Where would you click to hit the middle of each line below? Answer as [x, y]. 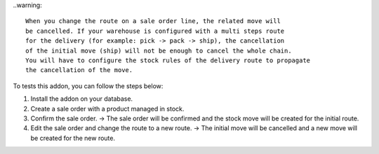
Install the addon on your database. [82, 99]
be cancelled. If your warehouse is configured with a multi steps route [155, 31]
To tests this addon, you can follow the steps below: [88, 86]
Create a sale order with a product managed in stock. [107, 108]
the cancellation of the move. [79, 70]
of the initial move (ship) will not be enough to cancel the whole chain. [159, 50]
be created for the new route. [73, 138]
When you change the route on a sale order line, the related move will [153, 21]
